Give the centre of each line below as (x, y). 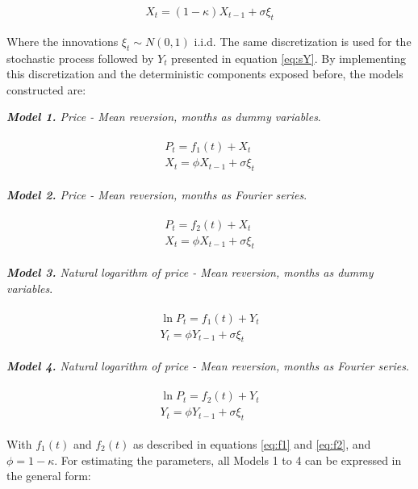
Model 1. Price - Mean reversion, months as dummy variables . (164, 117)
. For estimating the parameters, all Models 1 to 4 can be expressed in (228, 460)
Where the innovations (63, 41)
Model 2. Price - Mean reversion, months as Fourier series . (157, 194)
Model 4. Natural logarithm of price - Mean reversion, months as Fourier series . (208, 366)
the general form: (49, 476)
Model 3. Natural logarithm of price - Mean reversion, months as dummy (190, 272)
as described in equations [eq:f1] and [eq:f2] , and (252, 443)
